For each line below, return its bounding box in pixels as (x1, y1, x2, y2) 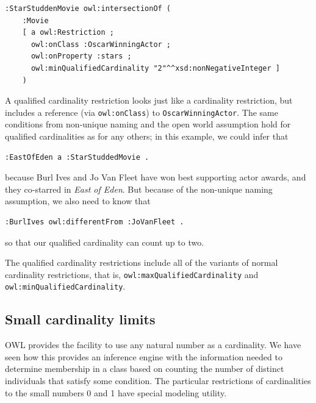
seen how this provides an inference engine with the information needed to (5, 350, 282, 363)
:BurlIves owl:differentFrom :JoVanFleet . (5, 217, 184, 226)
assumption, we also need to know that (5, 194, 151, 207)
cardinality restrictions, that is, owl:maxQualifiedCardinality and (5, 268, 259, 280)
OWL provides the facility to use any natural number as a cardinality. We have (5, 338, 301, 351)
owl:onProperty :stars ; (31, 52, 132, 61)
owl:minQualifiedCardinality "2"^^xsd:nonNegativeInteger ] (31, 63, 281, 73)
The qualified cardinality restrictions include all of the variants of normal (5, 256, 278, 269)
